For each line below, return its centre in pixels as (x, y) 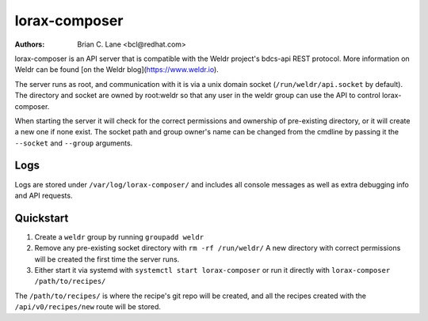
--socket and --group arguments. (74, 143)
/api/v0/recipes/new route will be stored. (88, 307)
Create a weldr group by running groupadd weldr (119, 236)
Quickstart (42, 218)
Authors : (30, 44)
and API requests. (44, 195)
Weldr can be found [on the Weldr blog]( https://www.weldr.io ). (117, 70)
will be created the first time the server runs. (107, 259)
